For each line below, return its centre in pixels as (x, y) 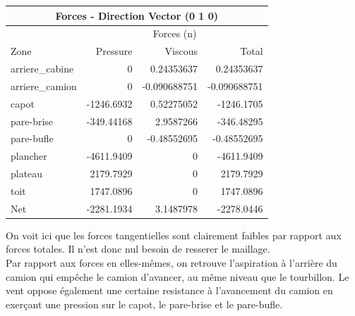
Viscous (181, 51)
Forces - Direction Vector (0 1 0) (137, 15)
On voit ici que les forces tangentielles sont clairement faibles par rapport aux (174, 235)
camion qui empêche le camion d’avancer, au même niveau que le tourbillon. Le (177, 276)
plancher (29, 156)
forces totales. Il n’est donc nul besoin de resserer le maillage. (138, 249)
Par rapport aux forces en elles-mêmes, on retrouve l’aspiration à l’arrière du (172, 263)
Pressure (114, 51)
